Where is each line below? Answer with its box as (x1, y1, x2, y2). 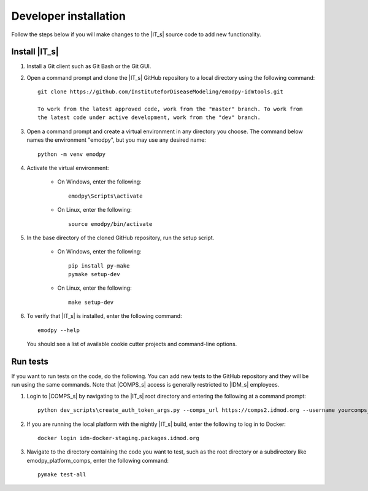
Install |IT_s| (11, 47, 59, 57)
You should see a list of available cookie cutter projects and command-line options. (26, 341, 237, 348)
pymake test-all (37, 471, 86, 478)
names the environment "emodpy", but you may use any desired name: (26, 136, 207, 144)
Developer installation (11, 9, 126, 23)
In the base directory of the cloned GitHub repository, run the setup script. (26, 234, 215, 241)
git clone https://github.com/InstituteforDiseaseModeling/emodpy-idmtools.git (37, 88, 283, 95)
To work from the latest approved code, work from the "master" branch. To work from (37, 106, 303, 113)
